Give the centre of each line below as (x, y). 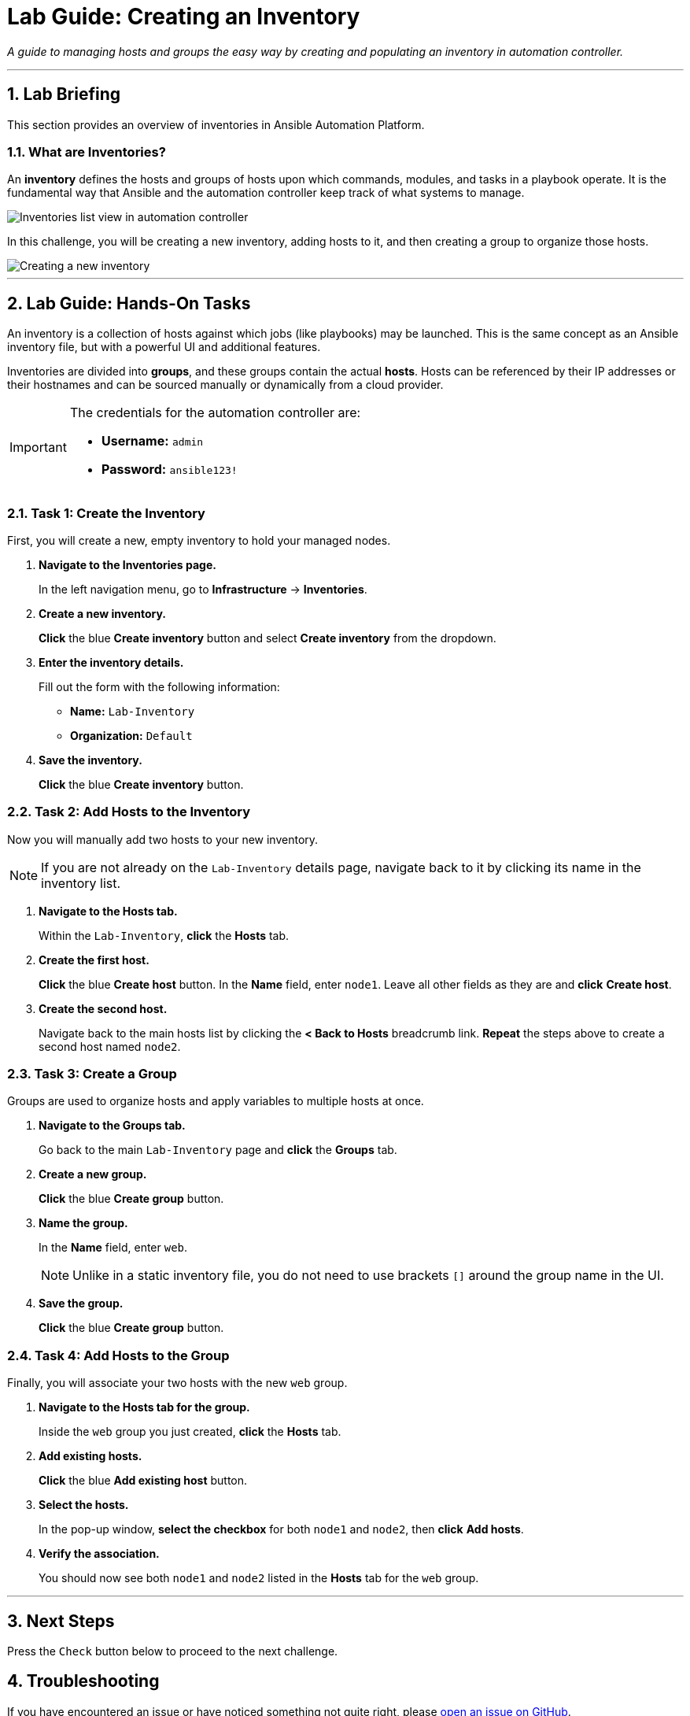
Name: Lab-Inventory (133, 711)
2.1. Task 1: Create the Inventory (106, 513)
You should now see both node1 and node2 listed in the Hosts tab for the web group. (259, 1578)
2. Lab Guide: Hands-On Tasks (129, 303)
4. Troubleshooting (83, 1681)
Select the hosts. (84, 1505)
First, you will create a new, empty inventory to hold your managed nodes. (199, 540)
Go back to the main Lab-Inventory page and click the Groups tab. (218, 1150)
